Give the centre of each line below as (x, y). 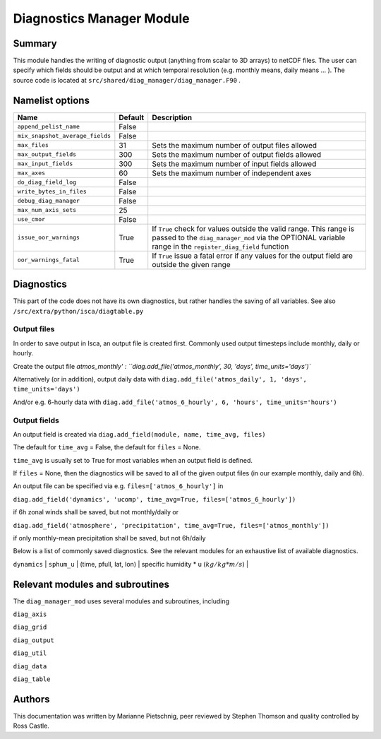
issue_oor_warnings (49, 238)
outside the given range (191, 264)
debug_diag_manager (49, 201)
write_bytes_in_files (52, 192)
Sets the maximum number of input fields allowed (234, 164)
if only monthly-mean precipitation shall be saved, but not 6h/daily (109, 538)
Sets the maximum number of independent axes (232, 173)
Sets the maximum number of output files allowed (235, 145)
